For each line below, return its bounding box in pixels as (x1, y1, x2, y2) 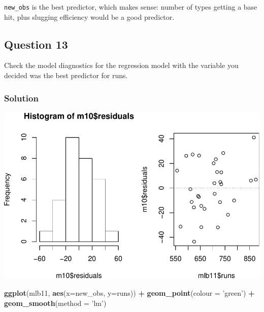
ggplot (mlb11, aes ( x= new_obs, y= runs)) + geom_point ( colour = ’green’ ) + (4, 288, 255, 298)
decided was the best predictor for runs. (4, 70, 128, 81)
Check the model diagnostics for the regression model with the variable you (4, 60, 239, 71)
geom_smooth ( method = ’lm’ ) (4, 298, 107, 308)
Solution (4, 91, 39, 104)
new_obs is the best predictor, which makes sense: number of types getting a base (4, 2, 257, 12)
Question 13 (4, 36, 68, 52)
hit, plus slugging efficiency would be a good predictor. (4, 11, 175, 22)
